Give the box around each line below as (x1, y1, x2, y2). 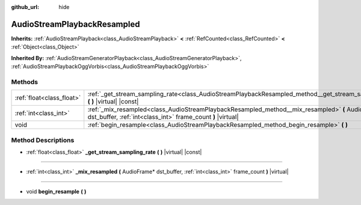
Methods (11, 78, 39, 86)
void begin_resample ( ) (26, 188, 87, 195)
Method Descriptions (11, 136, 75, 144)
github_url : (11, 4, 39, 10)
